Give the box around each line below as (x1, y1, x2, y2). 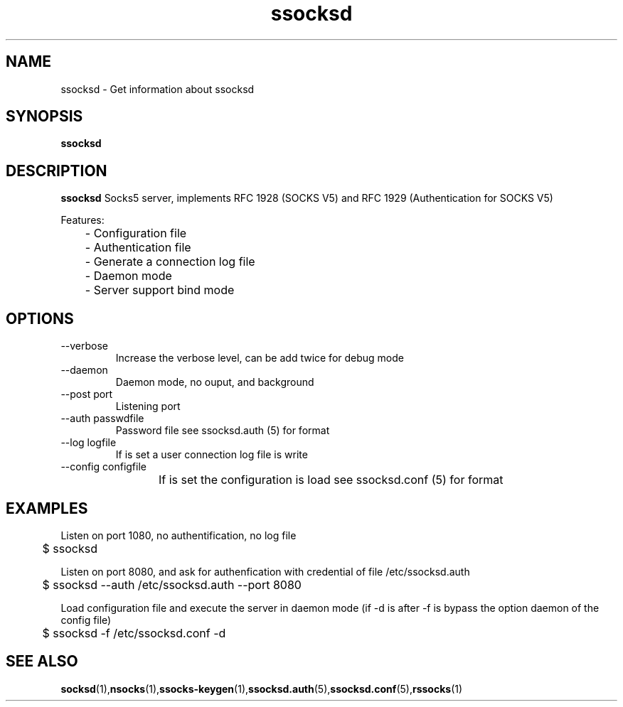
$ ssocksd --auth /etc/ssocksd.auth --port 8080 (42, 577, 302, 592)
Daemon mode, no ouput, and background (115, 376, 314, 389)
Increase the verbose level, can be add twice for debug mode (115, 352, 404, 365)
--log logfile (60, 436, 117, 449)
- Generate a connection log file (85, 254, 255, 269)
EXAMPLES (6, 499, 88, 517)
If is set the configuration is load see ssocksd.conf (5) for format (159, 473, 504, 487)
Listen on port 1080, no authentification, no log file (60, 529, 297, 541)
